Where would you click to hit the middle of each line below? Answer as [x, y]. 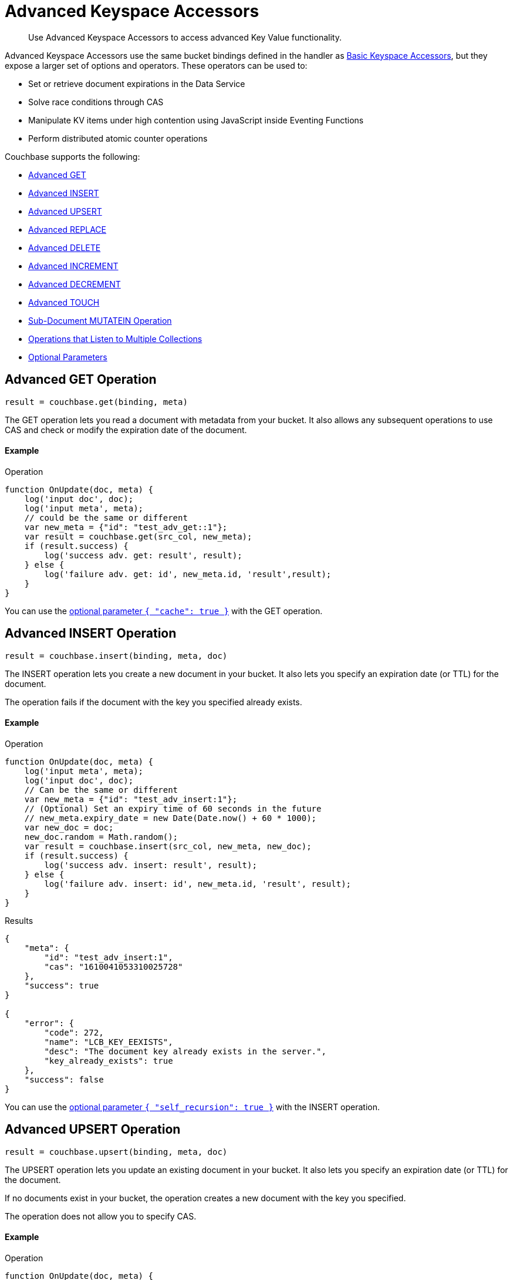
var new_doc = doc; [69, 827]
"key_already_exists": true [109, 1060]
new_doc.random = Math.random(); [101, 837]
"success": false [64, 1079]
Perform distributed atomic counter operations [118, 138]
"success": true [62, 985]
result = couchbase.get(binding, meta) [96, 402]
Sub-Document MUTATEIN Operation [100, 320]
